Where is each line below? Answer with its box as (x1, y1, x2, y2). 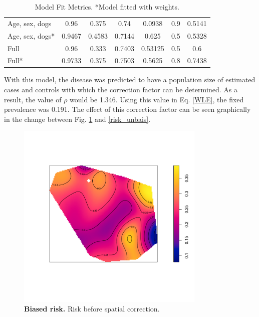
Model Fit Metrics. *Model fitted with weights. (35, 2, 179, 12)
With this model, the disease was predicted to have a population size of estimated (4, 74, 255, 85)
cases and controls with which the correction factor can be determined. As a (4, 84, 237, 95)
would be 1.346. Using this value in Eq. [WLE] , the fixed (70, 94, 244, 104)
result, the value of (4, 94, 62, 104)
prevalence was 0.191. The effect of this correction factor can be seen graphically (4, 104, 251, 114)
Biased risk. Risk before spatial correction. (24, 303, 160, 314)
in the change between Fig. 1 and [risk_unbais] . (4, 113, 151, 124)
